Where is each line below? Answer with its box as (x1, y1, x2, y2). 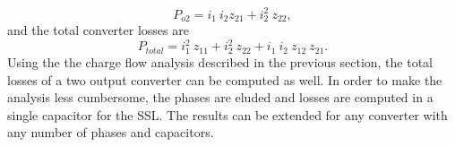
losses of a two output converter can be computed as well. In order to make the (7, 70, 442, 89)
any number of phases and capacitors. (7, 123, 214, 142)
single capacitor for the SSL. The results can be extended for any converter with (7, 105, 448, 124)
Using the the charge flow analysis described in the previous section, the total (7, 53, 434, 72)
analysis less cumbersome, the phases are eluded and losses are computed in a (7, 88, 434, 107)
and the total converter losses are (7, 21, 189, 39)
